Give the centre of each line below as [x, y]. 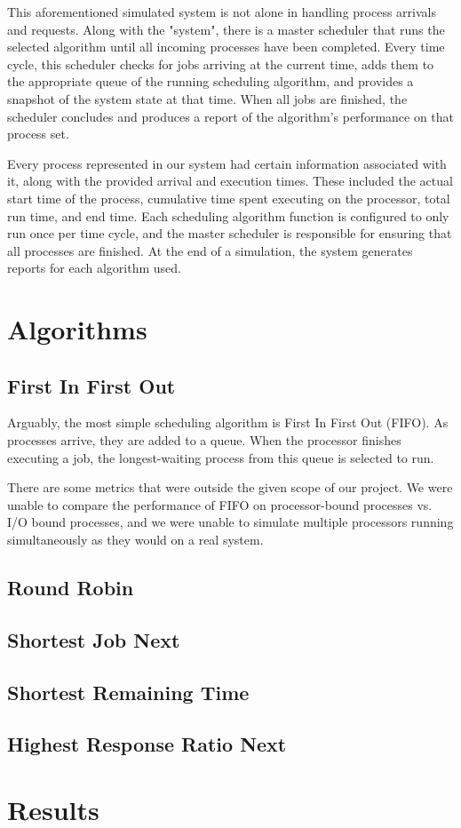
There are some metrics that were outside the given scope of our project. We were [230, 487]
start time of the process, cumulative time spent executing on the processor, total [229, 198]
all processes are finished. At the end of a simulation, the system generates [210, 250]
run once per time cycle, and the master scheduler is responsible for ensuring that [230, 233]
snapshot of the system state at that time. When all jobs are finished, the [207, 98]
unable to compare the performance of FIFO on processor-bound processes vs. [220, 504]
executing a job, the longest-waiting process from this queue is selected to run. [221, 457]
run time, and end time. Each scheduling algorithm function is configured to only [228, 215]
